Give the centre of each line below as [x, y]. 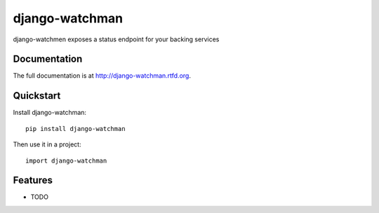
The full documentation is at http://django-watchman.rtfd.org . [102, 76]
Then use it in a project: [47, 144]
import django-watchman [66, 160]
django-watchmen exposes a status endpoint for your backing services [116, 39]
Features [33, 180]
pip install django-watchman [75, 129]
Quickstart [37, 96]
